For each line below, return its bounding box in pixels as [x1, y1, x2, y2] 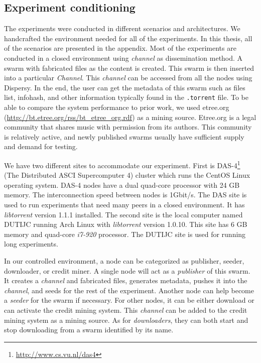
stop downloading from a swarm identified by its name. [4, 324, 174, 335]
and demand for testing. [4, 141, 78, 152]
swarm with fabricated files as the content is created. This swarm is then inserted [4, 62, 254, 73]
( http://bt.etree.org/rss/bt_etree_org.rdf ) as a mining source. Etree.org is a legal [4, 111, 256, 122]
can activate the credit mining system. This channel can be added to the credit [4, 304, 247, 315]
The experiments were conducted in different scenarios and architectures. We [4, 23, 240, 34]
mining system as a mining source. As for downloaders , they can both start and [4, 314, 248, 325]
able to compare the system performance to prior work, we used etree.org [4, 102, 229, 112]
